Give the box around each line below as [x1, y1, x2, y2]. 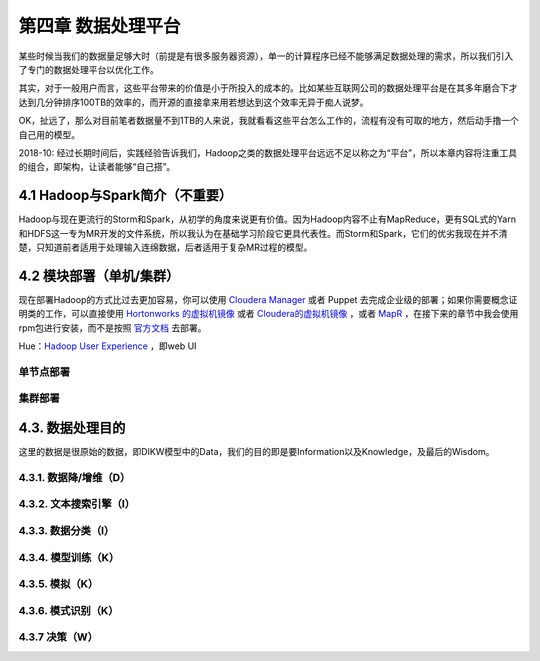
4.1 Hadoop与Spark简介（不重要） [18, 187, 233, 204]
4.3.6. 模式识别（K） [18, 603, 119, 617]
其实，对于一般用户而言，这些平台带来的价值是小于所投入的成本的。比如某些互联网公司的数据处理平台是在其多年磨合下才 [18, 82, 518, 94]
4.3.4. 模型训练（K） [18, 550, 120, 564]
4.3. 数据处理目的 [18, 419, 126, 436]
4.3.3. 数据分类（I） [18, 523, 115, 537]
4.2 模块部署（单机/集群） [18, 267, 180, 284]
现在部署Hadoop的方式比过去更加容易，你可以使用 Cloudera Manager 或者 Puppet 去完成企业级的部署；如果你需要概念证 [18, 293, 518, 305]
